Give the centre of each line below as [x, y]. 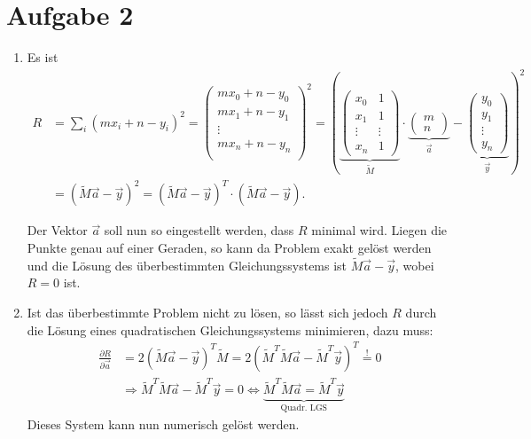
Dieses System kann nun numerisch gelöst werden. [163, 423]
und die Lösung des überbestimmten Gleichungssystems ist [187, 265]
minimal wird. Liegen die [379, 230]
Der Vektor [57, 230]
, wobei [415, 265]
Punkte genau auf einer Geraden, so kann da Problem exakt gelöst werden [229, 247]
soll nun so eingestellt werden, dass [199, 230]
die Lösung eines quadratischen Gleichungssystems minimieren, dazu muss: [230, 329]
